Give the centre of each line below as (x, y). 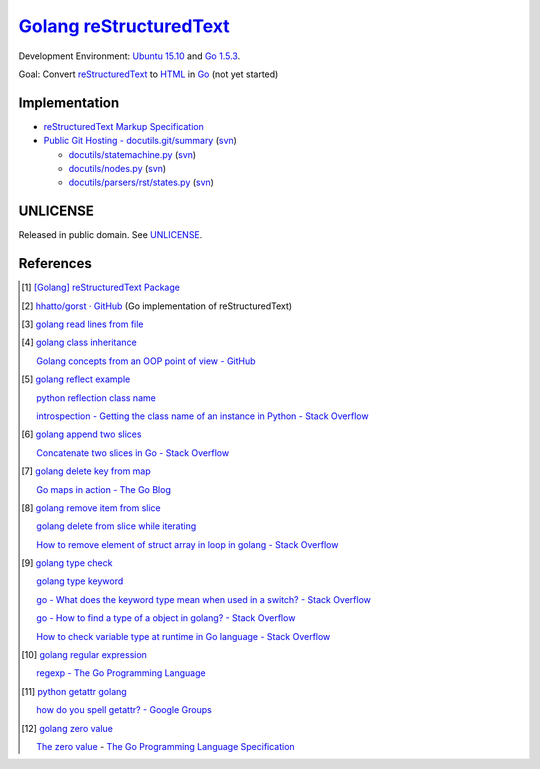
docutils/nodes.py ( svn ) (117, 169)
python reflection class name (96, 397)
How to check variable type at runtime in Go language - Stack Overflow (183, 636)
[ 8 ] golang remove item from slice (91, 507)
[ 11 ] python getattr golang (74, 691)
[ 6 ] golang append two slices (81, 434)
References (55, 263)
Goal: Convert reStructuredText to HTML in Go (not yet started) (148, 74)
